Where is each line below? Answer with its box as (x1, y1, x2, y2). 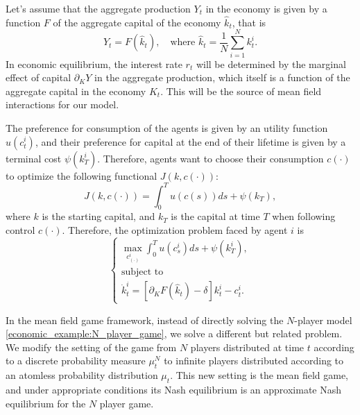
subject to (121, 266, 164, 277)
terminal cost (6, 151, 62, 165)
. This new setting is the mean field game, (170, 368, 348, 382)
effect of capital (6, 70, 71, 85)
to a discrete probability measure (6, 353, 146, 368)
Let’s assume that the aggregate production (6, 1, 191, 15)
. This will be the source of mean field (160, 83, 322, 98)
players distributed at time (190, 339, 305, 354)
